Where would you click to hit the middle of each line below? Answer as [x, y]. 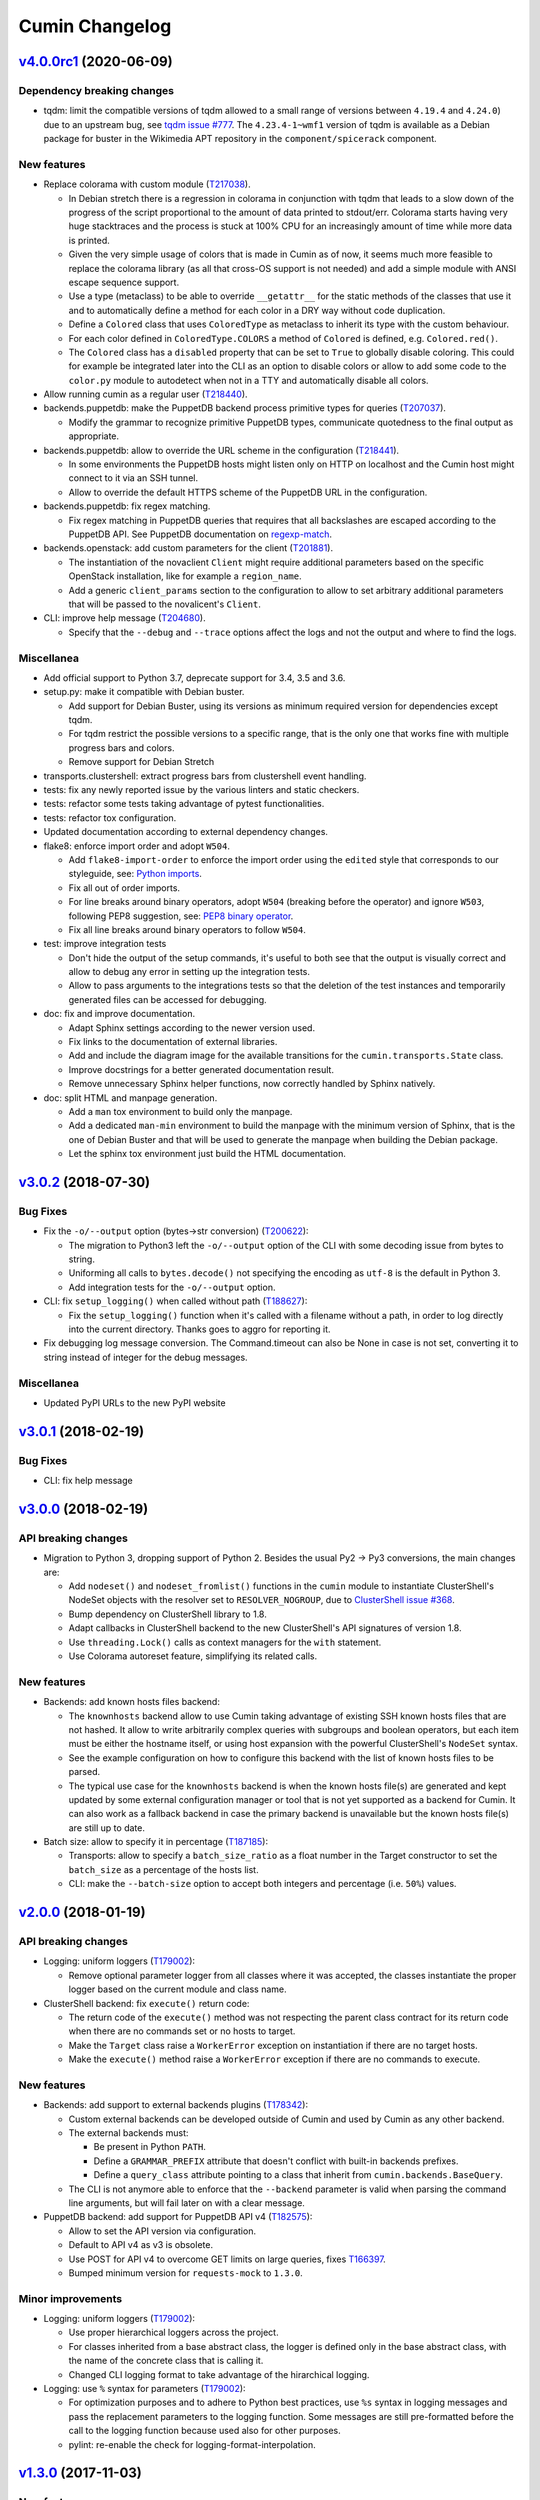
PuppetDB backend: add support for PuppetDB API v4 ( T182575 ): [178, 2217]
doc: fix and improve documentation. [119, 1014]
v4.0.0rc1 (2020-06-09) [96, 61]
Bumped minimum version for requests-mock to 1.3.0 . [186, 2272]
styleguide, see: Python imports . [135, 874]
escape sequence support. [124, 282]
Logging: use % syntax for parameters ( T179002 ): [144, 2389]
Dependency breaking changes [96, 90]
